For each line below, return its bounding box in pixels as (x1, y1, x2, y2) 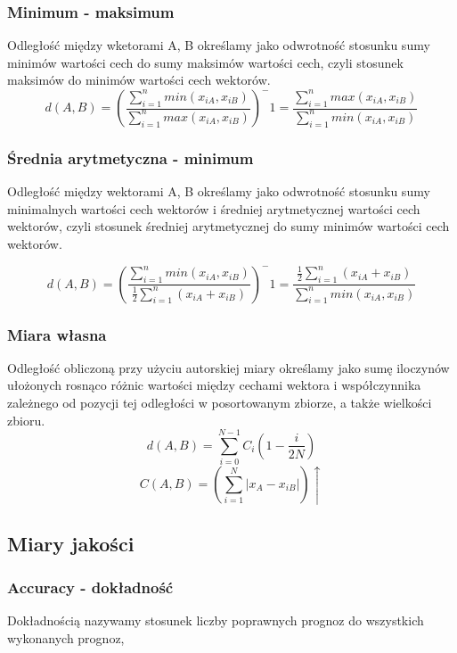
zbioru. (7, 410, 45, 429)
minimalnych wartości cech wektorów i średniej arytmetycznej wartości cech (7, 199, 420, 218)
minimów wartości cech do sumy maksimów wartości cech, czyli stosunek (7, 53, 404, 71)
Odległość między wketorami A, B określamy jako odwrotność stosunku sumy (7, 36, 430, 54)
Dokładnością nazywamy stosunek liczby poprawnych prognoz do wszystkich (7, 611, 424, 630)
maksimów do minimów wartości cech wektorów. (7, 70, 271, 89)
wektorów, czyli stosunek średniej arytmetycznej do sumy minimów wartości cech (7, 217, 450, 236)
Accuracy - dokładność (7, 575, 174, 598)
